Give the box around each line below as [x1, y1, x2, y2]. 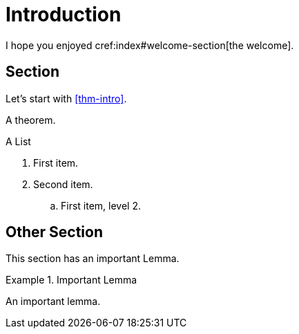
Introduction [6, 3, 122, 26]
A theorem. [6, 113, 56, 126]
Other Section [6, 223, 103, 241]
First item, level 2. [61, 199, 141, 212]
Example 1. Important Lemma [6, 274, 137, 286]
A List [6, 135, 31, 147]
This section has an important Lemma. [6, 252, 180, 265]
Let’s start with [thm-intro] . [6, 92, 127, 104]
